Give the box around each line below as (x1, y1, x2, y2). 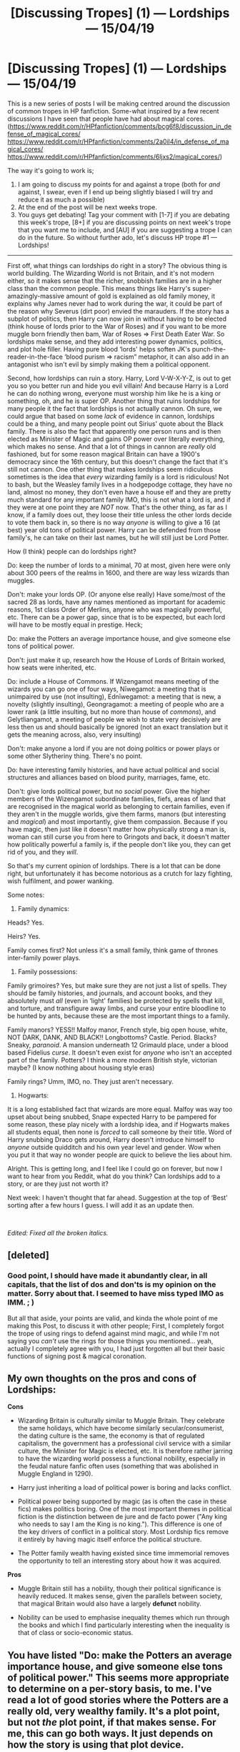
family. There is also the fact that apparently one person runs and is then (7, 427, 221, 435)
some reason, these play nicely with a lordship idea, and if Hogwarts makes (7, 1120, 230, 1128)
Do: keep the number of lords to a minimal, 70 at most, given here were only (7, 561, 231, 569)
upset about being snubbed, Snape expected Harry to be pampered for (7, 1113, 217, 1121)
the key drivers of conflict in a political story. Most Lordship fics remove (17, 1528, 229, 1536)
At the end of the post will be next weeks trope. (17, 202, 158, 211)
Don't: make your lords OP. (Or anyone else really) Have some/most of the (7, 589, 226, 598)
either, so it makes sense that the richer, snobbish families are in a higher (7, 277, 222, 285)
